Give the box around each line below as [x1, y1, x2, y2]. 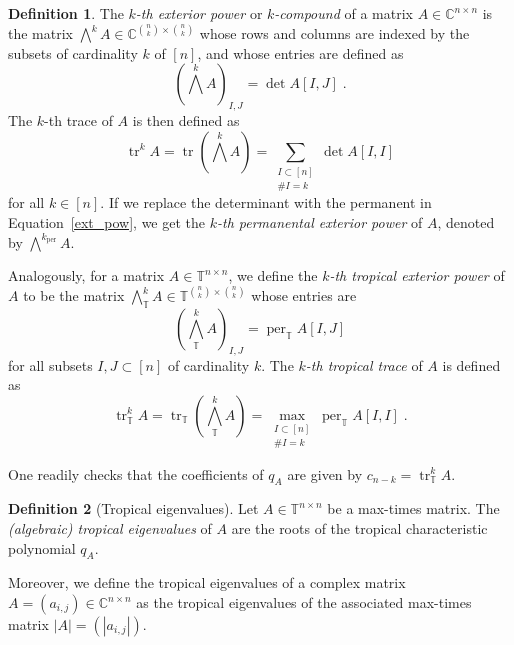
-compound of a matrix [274, 3, 413, 23]
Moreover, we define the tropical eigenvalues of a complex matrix [8, 572, 406, 593]
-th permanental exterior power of [216, 211, 423, 232]
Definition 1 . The [8, 3, 124, 23]
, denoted [437, 211, 495, 232]
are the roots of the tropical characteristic [231, 518, 488, 539]
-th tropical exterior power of [329, 265, 505, 286]
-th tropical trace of [305, 354, 423, 375]
